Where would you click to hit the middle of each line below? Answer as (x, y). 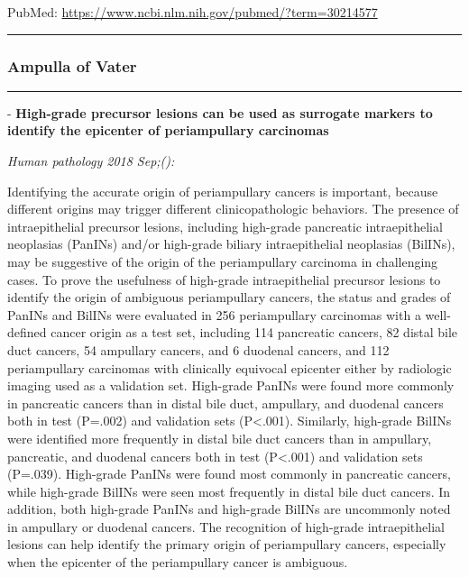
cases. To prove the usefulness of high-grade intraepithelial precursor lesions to (224, 279)
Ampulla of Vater (72, 65)
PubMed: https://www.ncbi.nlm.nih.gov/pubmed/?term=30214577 (193, 12)
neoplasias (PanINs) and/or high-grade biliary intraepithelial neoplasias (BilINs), (231, 244)
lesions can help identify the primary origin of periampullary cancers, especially (227, 544)
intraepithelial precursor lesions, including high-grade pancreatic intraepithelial (225, 226)
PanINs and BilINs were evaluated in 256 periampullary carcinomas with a (214, 314)
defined (27, 332)
